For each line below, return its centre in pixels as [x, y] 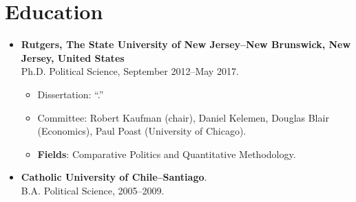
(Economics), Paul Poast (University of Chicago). [142, 131]
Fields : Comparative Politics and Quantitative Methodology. [167, 154]
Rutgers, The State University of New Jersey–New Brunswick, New [186, 44]
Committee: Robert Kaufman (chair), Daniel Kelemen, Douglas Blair [183, 117]
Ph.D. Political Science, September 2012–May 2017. [130, 71]
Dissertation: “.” [71, 94]
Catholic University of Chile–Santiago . [114, 177]
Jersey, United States [73, 57]
